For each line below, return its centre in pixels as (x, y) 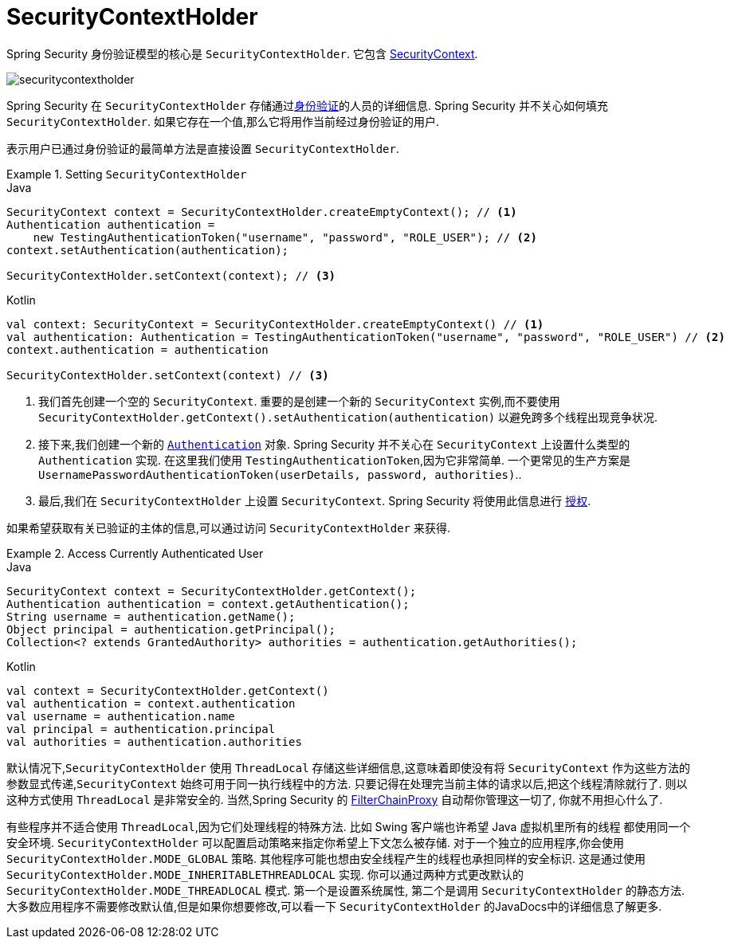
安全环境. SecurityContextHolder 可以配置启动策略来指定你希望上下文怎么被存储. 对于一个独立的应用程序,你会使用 (315, 842)
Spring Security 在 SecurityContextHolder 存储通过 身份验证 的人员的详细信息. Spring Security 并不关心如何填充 (307, 105)
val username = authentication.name (121, 716)
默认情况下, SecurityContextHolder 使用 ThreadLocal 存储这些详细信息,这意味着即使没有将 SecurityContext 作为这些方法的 (348, 767)
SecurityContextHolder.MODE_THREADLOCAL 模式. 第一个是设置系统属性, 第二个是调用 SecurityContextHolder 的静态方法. (346, 890)
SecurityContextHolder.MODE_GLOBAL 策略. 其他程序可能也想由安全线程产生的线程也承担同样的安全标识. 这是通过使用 (326, 858)
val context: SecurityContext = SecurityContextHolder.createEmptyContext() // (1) (275, 324)
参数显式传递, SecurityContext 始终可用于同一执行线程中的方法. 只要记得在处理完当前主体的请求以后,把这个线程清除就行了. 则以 (347, 783)
